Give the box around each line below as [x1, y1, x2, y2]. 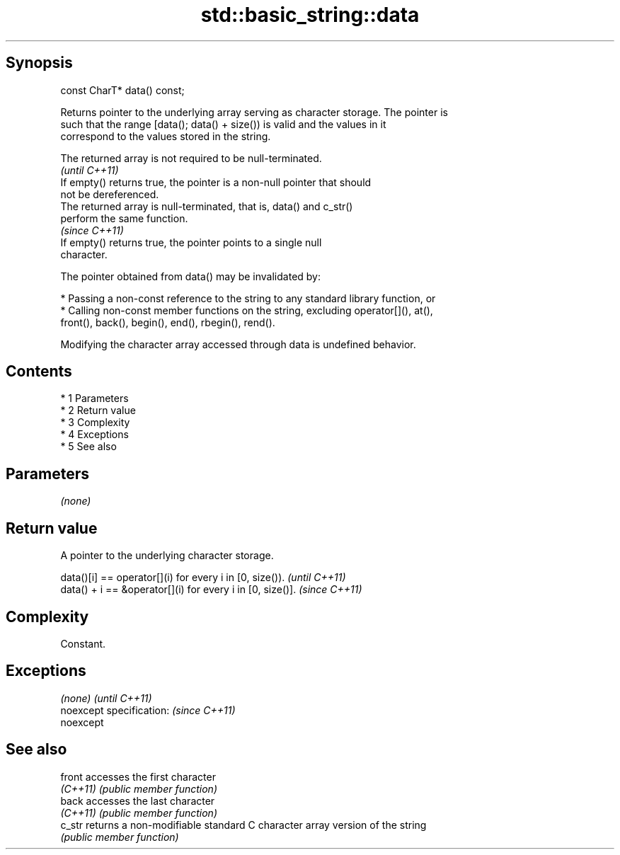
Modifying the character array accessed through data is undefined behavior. [60, 338, 416, 350]
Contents [6, 362, 72, 381]
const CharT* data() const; [60, 84, 185, 96]
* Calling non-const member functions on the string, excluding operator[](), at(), [60, 304, 433, 316]
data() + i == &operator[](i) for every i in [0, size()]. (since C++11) [60, 583, 362, 596]
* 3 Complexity [60, 416, 130, 429]
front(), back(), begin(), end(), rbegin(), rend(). [60, 316, 275, 328]
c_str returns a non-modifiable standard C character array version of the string [60, 818, 427, 831]
